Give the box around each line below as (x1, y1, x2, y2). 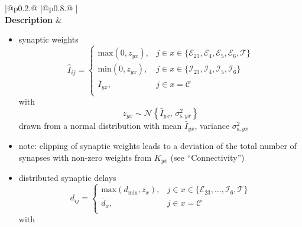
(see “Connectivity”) (170, 151, 245, 163)
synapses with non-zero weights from (18, 151, 152, 163)
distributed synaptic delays (18, 171, 116, 184)
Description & (5, 13, 62, 25)
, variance (194, 119, 230, 131)
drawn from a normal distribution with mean (18, 119, 182, 131)
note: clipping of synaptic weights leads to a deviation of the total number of (18, 140, 297, 152)
